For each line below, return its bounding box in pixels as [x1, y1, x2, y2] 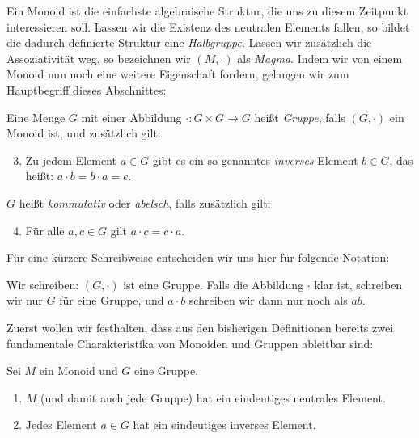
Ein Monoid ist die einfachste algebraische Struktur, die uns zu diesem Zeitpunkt [6, 2, 408, 19]
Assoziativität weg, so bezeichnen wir [6, 49, 191, 66]
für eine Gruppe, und [59, 292, 164, 309]
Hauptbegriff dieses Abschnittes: [6, 81, 167, 98]
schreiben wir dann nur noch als [188, 292, 348, 309]
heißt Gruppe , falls [254, 108, 345, 125]
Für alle [25, 221, 65, 238]
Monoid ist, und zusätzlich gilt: [6, 124, 161, 141]
